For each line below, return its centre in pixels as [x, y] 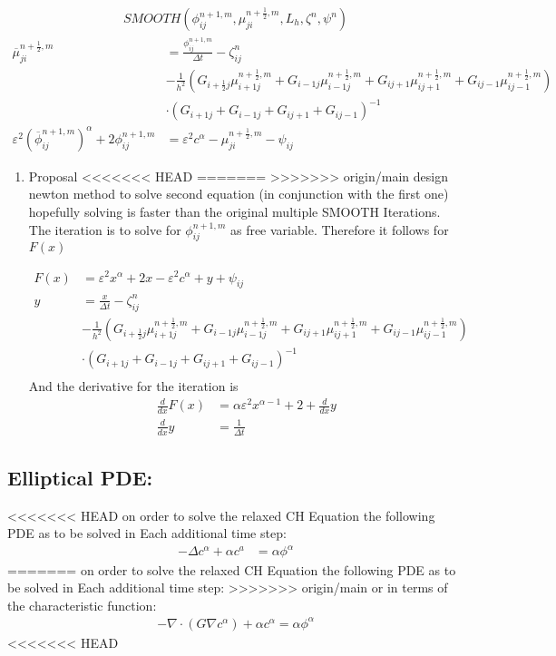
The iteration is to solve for [105, 229]
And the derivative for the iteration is [133, 386]
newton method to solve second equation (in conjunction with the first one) [239, 194]
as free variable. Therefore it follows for [339, 229]
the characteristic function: [82, 605]
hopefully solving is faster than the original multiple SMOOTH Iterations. [234, 212]
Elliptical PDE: [80, 477]
